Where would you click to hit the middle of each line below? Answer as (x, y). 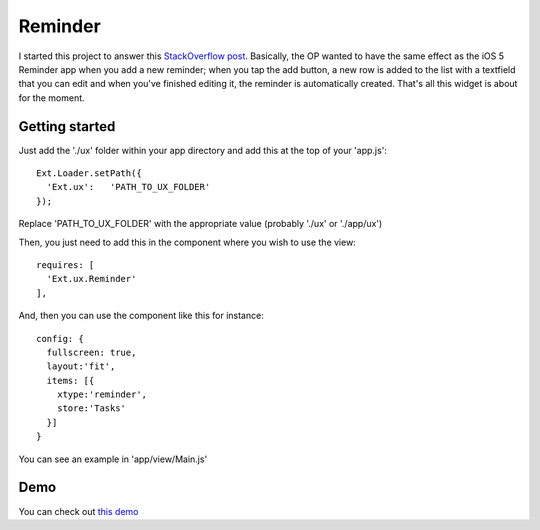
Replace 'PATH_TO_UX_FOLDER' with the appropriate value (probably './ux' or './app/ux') (200, 224)
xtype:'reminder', (102, 394)
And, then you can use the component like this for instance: (141, 316)
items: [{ (70, 380)
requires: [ (65, 264)
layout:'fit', (81, 366)
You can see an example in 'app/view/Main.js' (113, 459)
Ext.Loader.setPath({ (89, 173)
